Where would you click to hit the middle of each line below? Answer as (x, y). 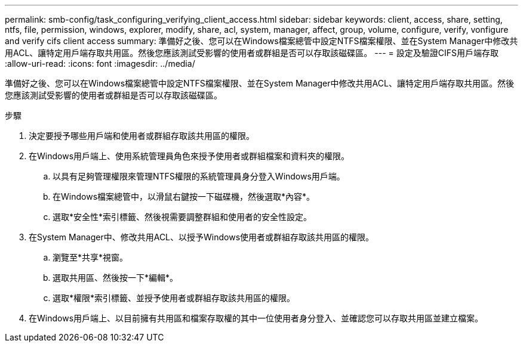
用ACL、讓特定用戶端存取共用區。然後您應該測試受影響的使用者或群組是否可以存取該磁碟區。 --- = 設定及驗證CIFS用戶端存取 (252, 53)
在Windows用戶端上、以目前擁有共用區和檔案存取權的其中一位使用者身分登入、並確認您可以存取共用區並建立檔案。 (256, 318)
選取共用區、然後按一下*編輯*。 (116, 278)
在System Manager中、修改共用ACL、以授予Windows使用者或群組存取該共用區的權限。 (201, 237)
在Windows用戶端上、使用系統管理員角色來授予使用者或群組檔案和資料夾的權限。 (189, 156)
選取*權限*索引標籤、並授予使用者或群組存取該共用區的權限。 (174, 298)
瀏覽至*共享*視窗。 (90, 257)
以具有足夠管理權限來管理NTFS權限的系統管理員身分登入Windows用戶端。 (199, 176)
